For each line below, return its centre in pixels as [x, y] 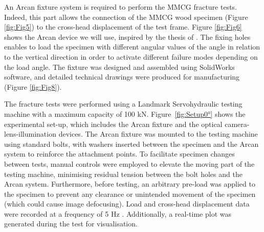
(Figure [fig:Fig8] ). [33, 86]
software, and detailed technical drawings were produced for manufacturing [122, 77]
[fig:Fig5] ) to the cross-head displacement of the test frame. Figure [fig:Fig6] [123, 27]
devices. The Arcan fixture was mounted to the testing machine [158, 134]
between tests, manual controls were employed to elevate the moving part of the [129, 163]
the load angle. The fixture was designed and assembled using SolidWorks [119, 67]
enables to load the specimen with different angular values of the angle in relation [132, 47]
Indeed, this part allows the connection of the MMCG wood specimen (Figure [126, 17]
